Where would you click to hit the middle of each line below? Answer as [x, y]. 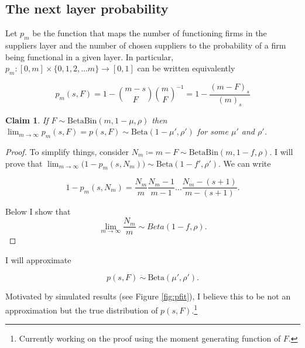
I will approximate [38, 259]
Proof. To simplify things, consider [67, 151]
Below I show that [38, 211]
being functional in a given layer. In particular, [90, 56]
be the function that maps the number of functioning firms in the [150, 33]
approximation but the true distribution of [82, 310]
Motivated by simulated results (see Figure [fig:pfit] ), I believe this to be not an [148, 296]
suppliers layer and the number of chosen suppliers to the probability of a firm [146, 45]
